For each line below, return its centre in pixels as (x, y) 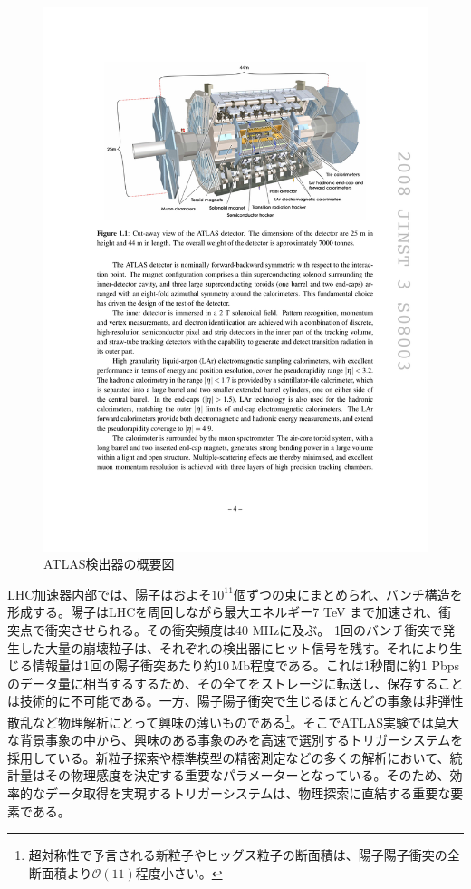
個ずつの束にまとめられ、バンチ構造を (348, 594)
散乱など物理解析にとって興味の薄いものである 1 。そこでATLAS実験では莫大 (234, 721)
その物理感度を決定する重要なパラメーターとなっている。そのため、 (247, 775)
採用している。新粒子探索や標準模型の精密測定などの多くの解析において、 (229, 757)
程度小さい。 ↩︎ (179, 872)
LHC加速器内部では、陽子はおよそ (110, 594)
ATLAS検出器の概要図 (109, 564)
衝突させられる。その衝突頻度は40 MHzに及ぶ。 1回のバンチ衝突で (244, 630)
